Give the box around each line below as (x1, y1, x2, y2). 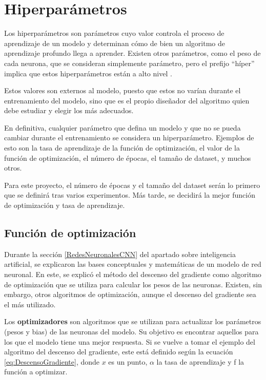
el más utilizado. (4, 299, 56, 309)
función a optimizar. (4, 366, 68, 377)
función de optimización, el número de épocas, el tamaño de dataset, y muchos (4, 152, 251, 163)
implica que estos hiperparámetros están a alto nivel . (4, 68, 172, 78)
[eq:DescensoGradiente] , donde (4, 356, 99, 367)
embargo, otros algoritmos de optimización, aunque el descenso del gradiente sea (4, 289, 256, 300)
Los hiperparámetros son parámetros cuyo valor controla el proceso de (4, 28, 224, 38)
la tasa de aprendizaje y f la (156, 356, 244, 367)
